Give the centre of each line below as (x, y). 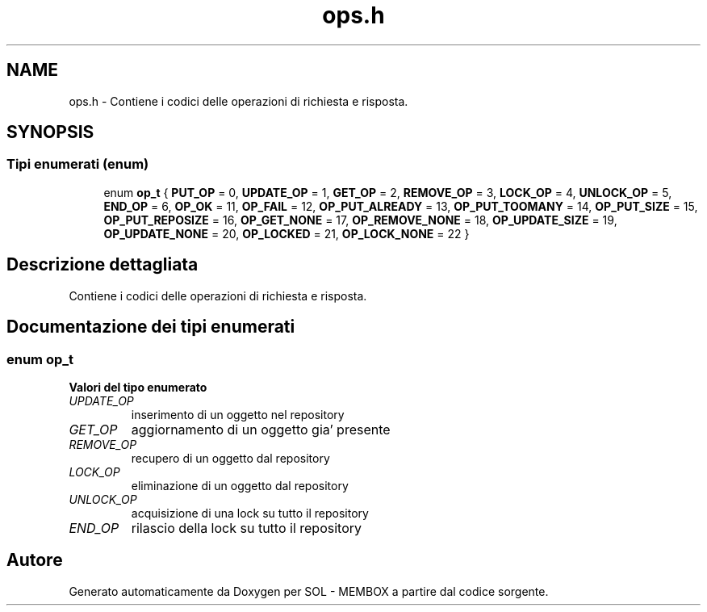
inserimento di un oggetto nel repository (238, 414)
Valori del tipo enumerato (138, 387)
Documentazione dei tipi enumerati (151, 327)
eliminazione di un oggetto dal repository (240, 485)
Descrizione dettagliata (102, 265)
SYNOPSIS (50, 132)
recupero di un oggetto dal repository (230, 458)
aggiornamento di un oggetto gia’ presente (261, 429)
